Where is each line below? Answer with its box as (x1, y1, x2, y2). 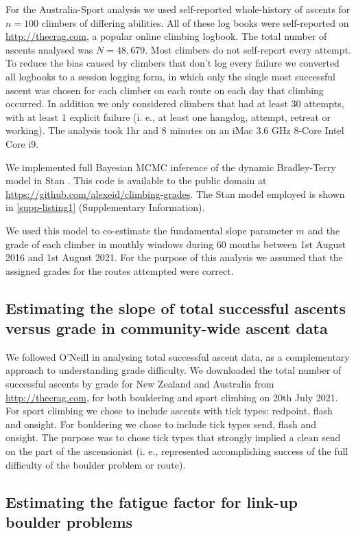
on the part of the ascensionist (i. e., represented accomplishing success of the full (5, 444, 348, 458)
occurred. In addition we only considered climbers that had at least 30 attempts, (5, 96, 344, 111)
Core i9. (5, 136, 39, 150)
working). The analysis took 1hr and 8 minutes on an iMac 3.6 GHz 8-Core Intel (5, 123, 344, 137)
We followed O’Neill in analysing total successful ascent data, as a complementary (5, 349, 350, 364)
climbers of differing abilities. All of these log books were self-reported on (41, 15, 349, 30)
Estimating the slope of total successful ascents (5, 297, 346, 318)
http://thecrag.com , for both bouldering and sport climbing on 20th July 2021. (5, 390, 338, 404)
